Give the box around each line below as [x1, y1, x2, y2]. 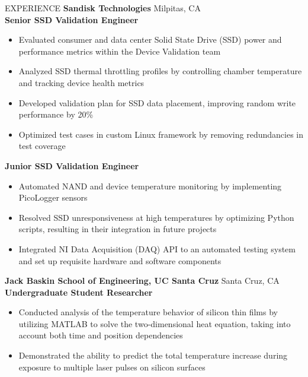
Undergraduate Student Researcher [5, 286, 153, 298]
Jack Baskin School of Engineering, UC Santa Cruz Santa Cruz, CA [5, 274, 280, 287]
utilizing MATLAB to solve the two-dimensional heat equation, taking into [18, 317, 291, 330]
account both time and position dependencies [18, 329, 183, 341]
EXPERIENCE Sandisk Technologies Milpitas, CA [5, 2, 201, 14]
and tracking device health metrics [18, 76, 145, 88]
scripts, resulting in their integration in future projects [18, 223, 217, 235]
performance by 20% [18, 108, 94, 121]
